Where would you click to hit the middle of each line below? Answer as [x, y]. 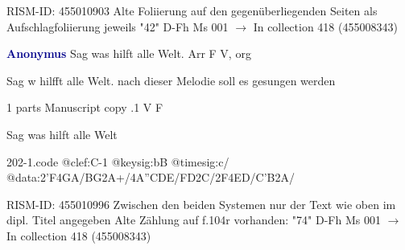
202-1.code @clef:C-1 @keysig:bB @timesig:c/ [118, 161]
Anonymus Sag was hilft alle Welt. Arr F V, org [129, 53]
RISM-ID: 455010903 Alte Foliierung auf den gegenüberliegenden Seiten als [192, 10]
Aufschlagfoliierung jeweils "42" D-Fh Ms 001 [118, 26]
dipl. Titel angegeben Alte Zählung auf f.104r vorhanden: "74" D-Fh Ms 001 [194, 220]
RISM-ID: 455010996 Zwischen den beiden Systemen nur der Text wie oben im [201, 204]
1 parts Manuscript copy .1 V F [85, 107]
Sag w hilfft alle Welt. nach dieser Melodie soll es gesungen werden [171, 80]
